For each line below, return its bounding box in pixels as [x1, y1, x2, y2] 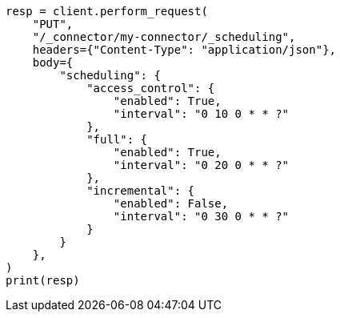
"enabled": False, [113, 197, 229, 210]
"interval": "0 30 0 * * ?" [113, 210, 290, 223]
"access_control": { [86, 82, 215, 95]
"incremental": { [86, 184, 195, 197]
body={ [32, 56, 74, 69]
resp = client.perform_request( [6, 5, 208, 18]
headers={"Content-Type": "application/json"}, [32, 43, 337, 56]
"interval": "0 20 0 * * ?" [113, 159, 290, 171]
